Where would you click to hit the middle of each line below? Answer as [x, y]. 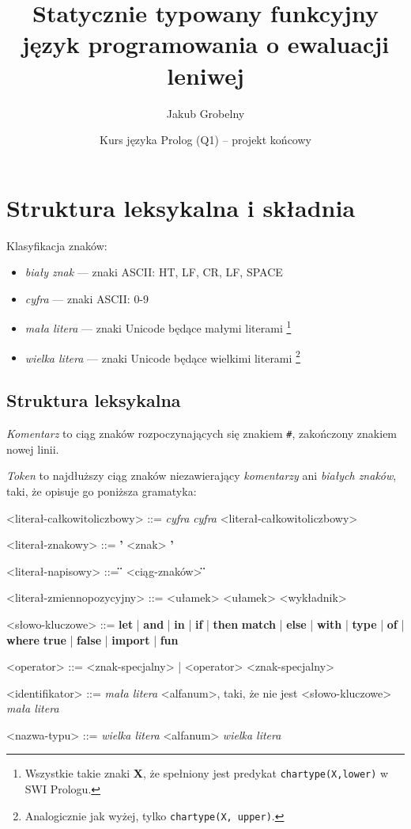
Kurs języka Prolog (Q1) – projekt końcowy [205, 140]
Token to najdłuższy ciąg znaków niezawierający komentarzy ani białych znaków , [202, 475]
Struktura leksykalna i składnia [181, 207]
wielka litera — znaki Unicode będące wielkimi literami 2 [162, 356]
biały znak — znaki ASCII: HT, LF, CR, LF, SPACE [154, 272]
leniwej [205, 75]
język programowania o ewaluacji [205, 44]
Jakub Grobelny [205, 113]
